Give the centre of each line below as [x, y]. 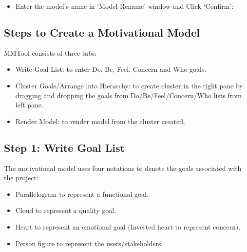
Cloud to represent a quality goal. [66, 210]
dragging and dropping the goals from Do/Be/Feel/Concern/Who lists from [129, 95]
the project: [21, 178]
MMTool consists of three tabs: [50, 52]
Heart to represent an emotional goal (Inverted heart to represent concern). [128, 226]
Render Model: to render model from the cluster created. [100, 121]
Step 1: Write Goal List [64, 147]
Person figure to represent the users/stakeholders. [89, 243]
